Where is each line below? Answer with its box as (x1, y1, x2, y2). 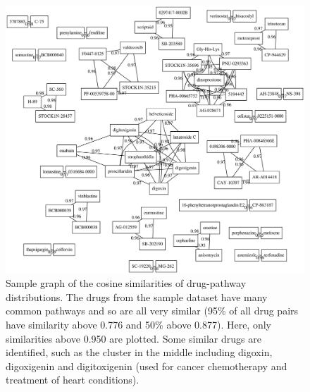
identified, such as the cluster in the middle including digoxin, (6, 345, 273, 360)
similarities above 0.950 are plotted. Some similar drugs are (6, 331, 261, 345)
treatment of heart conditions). (6, 372, 139, 387)
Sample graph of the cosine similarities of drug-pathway (6, 276, 247, 290)
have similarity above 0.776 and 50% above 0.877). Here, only (6, 317, 271, 332)
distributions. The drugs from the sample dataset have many (6, 289, 268, 304)
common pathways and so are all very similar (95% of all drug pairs (6, 303, 299, 318)
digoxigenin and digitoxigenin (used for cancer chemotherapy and (6, 358, 287, 373)
